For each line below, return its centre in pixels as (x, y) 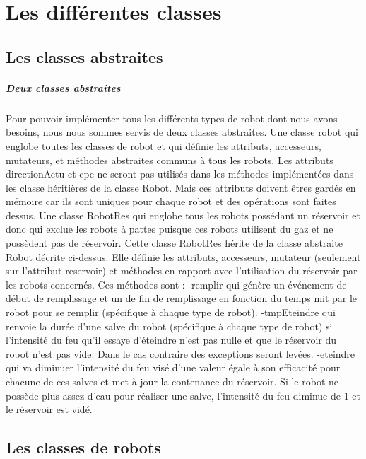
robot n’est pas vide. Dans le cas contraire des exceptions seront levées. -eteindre (181, 353)
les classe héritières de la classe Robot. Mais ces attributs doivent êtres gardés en (181, 187)
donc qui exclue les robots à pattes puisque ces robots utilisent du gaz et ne (170, 229)
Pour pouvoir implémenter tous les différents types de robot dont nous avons (172, 118)
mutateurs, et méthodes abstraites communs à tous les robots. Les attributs (170, 159)
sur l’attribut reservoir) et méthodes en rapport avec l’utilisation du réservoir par (182, 271)
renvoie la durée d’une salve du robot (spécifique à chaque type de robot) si (169, 326)
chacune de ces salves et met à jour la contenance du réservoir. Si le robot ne (172, 381)
